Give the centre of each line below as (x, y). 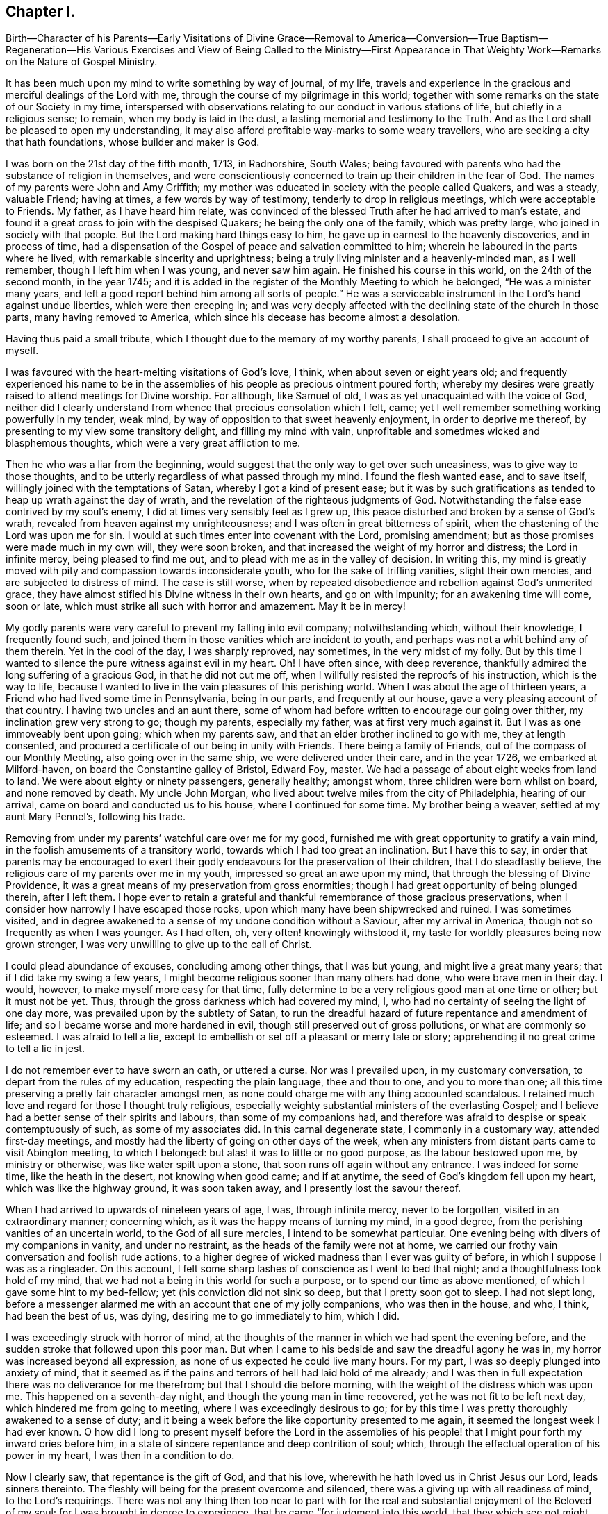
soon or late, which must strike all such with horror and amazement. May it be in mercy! (206, 606)
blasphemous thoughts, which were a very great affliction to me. (153, 443)
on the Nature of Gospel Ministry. (82, 62)
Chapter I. (41, 11)
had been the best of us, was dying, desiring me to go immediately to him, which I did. (203, 1316)
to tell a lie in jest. (45, 1049)
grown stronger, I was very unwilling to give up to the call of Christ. (159, 945)
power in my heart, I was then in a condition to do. (120, 1456)
